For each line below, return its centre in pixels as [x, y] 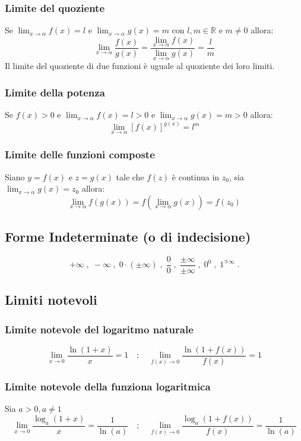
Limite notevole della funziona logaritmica [108, 386]
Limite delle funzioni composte [80, 154]
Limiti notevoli [51, 300]
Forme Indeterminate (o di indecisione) [128, 237]
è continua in [196, 176]
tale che [130, 176]
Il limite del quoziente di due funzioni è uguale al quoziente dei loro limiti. [140, 66]
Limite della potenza [55, 92]
